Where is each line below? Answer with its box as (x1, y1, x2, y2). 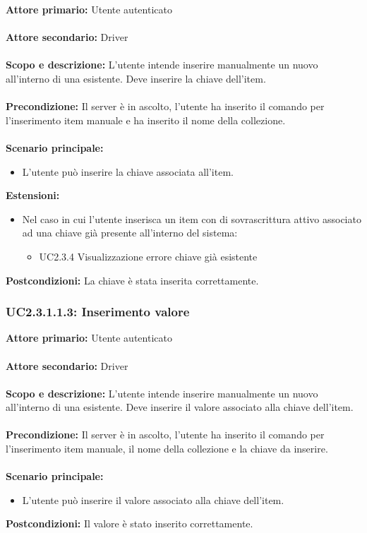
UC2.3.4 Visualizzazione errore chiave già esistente (39, 248, 258, 263)
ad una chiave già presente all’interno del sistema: (22, 225, 238, 240)
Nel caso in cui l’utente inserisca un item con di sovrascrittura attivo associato (22, 211, 361, 226)
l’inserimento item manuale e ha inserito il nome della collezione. (6, 112, 286, 127)
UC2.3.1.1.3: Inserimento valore (6, 303, 190, 321)
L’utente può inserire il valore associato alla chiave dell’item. (22, 492, 284, 507)
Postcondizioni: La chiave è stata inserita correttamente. (6, 273, 259, 287)
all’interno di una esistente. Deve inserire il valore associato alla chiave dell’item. (6, 400, 354, 414)
